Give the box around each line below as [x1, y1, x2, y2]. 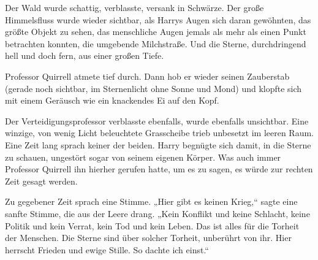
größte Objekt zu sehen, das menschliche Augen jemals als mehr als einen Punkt [5, 25, 306, 38]
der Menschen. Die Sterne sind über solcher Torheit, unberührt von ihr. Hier [5, 231, 292, 244]
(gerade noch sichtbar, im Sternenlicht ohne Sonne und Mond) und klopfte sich [5, 82, 302, 94]
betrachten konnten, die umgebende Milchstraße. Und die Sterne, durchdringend [5, 37, 306, 50]
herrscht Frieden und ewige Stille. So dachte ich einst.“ [5, 243, 209, 256]
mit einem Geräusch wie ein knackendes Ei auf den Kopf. [5, 94, 219, 107]
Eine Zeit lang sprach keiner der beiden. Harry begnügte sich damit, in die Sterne [5, 138, 311, 151]
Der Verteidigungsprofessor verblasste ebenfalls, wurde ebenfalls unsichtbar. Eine [5, 114, 309, 127]
